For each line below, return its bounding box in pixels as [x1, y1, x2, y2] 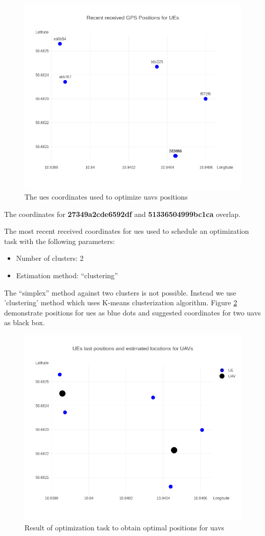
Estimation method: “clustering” [16, 270, 118, 280]
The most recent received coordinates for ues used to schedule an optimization [4, 226, 249, 236]
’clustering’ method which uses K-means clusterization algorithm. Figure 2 [4, 297, 237, 308]
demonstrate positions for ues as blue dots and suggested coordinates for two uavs [4, 307, 261, 318]
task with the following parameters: [4, 235, 115, 246]
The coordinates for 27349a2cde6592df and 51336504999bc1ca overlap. [4, 208, 240, 219]
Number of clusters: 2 [16, 253, 84, 263]
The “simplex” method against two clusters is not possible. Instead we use [4, 287, 236, 298]
